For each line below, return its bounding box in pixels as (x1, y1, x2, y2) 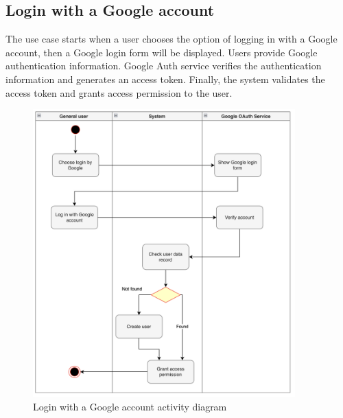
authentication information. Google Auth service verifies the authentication (5, 58, 322, 73)
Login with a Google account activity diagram (33, 399, 227, 414)
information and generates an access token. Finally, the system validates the (5, 71, 325, 86)
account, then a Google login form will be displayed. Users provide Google (5, 45, 318, 59)
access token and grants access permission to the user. (5, 85, 233, 100)
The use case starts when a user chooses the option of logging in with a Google (5, 32, 338, 46)
